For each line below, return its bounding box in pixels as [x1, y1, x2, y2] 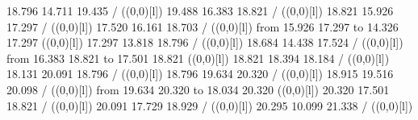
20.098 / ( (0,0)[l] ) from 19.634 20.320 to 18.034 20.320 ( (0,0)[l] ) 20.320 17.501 [6, 81, 390, 97]
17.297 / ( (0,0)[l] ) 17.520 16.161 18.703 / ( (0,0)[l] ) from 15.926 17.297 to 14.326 [6, 18, 399, 35]
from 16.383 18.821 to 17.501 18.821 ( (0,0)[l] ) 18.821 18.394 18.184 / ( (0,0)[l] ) [6, 49, 390, 66]
